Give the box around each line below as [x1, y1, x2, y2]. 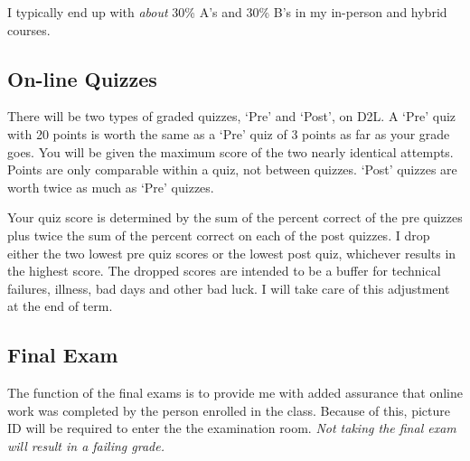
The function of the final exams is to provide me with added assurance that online [7, 383, 463, 402]
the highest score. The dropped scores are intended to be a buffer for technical [7, 261, 441, 280]
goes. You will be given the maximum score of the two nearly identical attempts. [7, 142, 454, 161]
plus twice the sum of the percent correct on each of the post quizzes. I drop [7, 225, 430, 244]
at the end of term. [7, 296, 113, 315]
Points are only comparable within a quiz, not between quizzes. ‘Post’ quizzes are [7, 160, 457, 179]
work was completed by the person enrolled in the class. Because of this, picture [7, 400, 450, 419]
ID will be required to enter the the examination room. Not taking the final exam [7, 419, 456, 437]
